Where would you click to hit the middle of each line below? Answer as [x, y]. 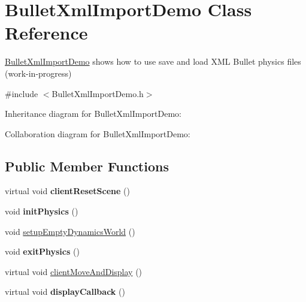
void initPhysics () [42, 211]
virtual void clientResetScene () [67, 191]
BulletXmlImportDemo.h [98, 93]
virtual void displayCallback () [65, 292]
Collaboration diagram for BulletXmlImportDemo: [98, 133]
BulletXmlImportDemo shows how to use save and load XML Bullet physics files [153, 61]
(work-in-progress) [38, 73]
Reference [46, 33]
